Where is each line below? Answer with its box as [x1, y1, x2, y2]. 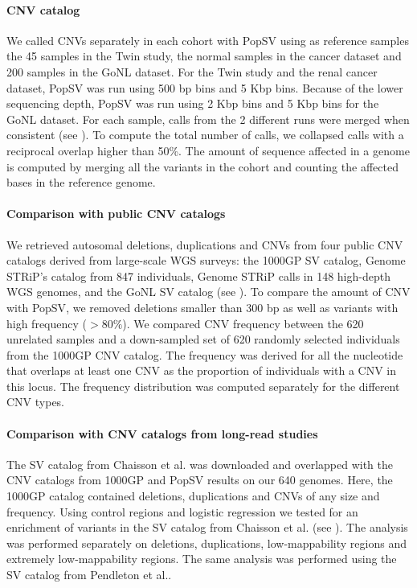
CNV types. [6, 393, 65, 410]
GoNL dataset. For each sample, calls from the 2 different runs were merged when [6, 110, 410, 127]
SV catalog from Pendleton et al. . [6, 566, 172, 583]
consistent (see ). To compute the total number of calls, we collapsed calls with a [6, 126, 404, 143]
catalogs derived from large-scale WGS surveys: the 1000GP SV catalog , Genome [6, 252, 406, 269]
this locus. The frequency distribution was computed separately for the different [6, 377, 400, 394]
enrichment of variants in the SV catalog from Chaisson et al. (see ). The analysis [6, 519, 408, 536]
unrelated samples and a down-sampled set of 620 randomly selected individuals [6, 331, 400, 347]
